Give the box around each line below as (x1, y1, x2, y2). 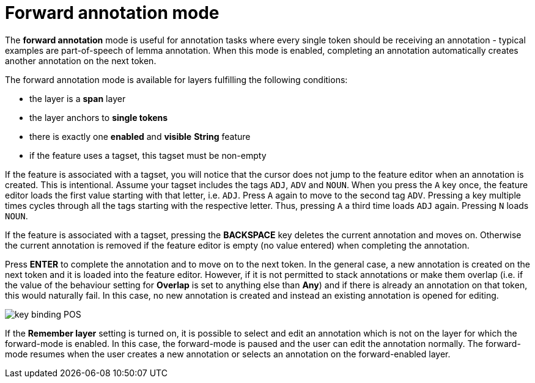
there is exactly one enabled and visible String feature (29, 131, 251, 142)
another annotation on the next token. (5, 55, 157, 66)
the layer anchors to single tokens (29, 112, 168, 123)
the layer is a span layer (29, 93, 126, 104)
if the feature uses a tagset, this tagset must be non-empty (29, 150, 267, 161)
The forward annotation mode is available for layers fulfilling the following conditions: (5, 74, 348, 85)
